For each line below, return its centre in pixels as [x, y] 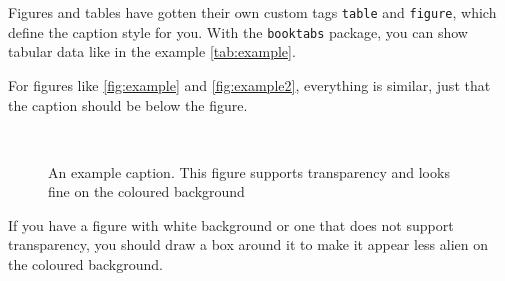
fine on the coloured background [146, 191]
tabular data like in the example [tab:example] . [152, 51]
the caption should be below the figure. [128, 104]
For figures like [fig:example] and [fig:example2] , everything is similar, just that [249, 84]
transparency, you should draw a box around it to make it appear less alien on [248, 244]
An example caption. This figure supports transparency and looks [249, 171]
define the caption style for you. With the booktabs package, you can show [238, 31]
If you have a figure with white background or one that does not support [231, 224]
